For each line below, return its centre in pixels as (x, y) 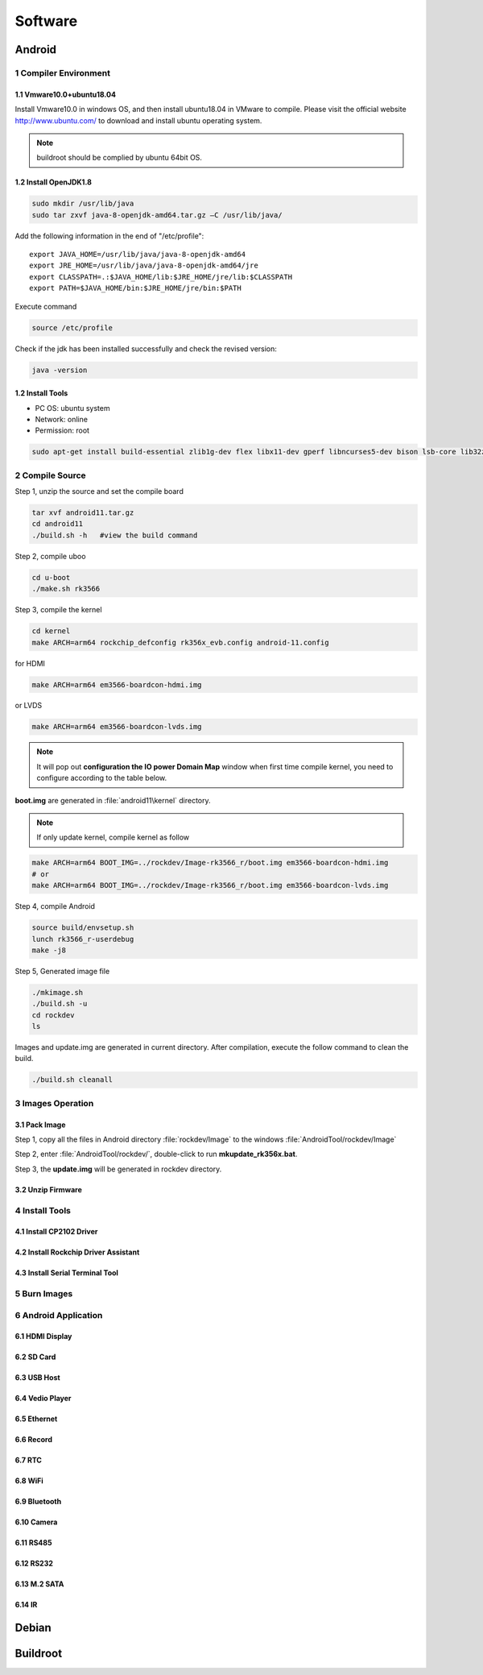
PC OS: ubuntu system (72, 408)
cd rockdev (53, 1015)
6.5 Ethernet (36, 1419)
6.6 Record (33, 1440)
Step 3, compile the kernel (58, 610)
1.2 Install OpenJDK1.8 (54, 182)
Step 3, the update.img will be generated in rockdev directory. (118, 1169)
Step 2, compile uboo (50, 556)
